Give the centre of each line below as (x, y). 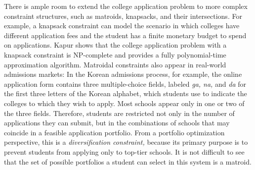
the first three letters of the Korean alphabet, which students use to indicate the (126, 93)
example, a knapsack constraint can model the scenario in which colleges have (122, 26)
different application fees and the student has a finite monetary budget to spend (125, 35)
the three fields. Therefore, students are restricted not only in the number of (119, 113)
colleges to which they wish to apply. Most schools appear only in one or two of (124, 103)
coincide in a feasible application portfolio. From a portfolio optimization (114, 132)
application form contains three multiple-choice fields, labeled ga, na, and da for (125, 84)
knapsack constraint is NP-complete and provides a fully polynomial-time (115, 54)
